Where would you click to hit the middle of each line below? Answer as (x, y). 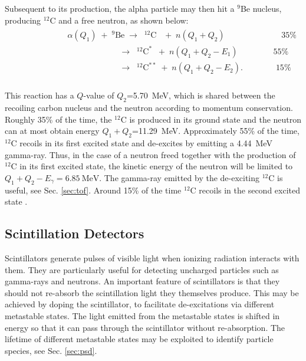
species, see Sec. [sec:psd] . (51, 350)
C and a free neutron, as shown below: (119, 20)
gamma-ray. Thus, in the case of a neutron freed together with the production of (150, 154)
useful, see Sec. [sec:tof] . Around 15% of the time (93, 190)
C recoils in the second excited (245, 190)
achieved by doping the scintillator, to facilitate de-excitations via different (140, 304)
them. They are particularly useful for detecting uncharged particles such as (142, 269)
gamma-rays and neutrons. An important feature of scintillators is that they (142, 281)
